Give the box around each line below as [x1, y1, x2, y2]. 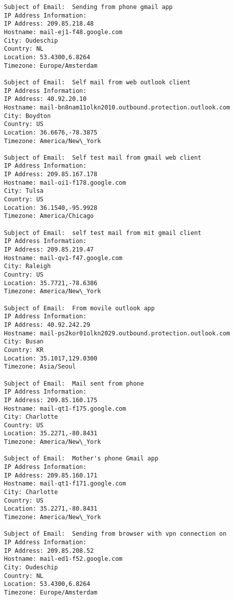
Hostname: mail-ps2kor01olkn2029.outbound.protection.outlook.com [4, 329, 230, 337]
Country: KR [4, 346, 44, 353]
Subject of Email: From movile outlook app [4, 304, 155, 312]
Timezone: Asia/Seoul [4, 363, 76, 371]
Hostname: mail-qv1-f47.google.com [4, 254, 123, 262]
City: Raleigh [4, 263, 51, 270]
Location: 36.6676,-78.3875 [4, 129, 98, 136]
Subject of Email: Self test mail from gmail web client [4, 154, 201, 161]
